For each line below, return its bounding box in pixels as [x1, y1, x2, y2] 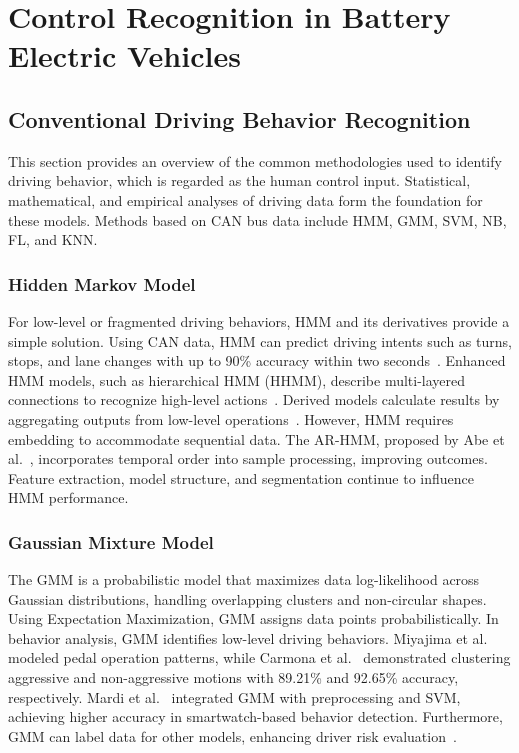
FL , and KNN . [8, 229, 98, 250]
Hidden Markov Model [8, 271, 196, 296]
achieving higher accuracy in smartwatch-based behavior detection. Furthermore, [8, 706, 503, 727]
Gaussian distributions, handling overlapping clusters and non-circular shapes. [8, 588, 487, 609]
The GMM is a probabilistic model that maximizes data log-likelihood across [8, 569, 480, 590]
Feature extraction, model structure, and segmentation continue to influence [8, 467, 475, 488]
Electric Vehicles [8, 35, 241, 76]
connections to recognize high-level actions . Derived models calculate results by [8, 389, 500, 410]
